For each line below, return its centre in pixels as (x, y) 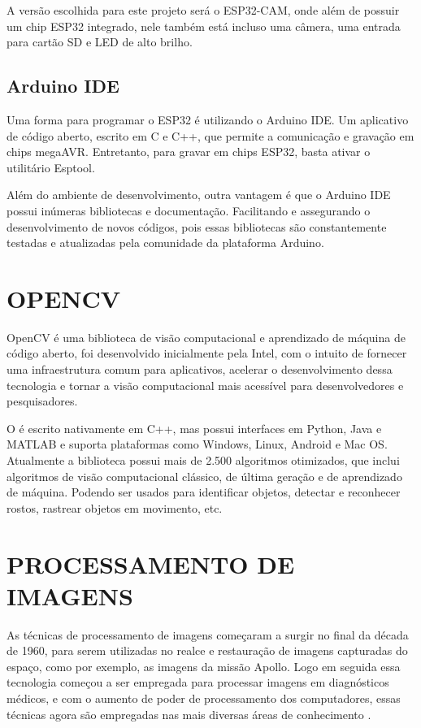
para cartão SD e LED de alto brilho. (100, 42)
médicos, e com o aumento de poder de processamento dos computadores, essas (204, 698)
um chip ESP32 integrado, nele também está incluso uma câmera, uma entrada (204, 26)
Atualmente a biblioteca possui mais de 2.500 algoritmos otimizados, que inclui (203, 460)
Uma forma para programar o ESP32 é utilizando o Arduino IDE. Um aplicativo (208, 119)
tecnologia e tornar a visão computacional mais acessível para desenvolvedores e (205, 385)
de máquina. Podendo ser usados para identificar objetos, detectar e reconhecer (204, 492)
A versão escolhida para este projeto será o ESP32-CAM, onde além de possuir (203, 10)
